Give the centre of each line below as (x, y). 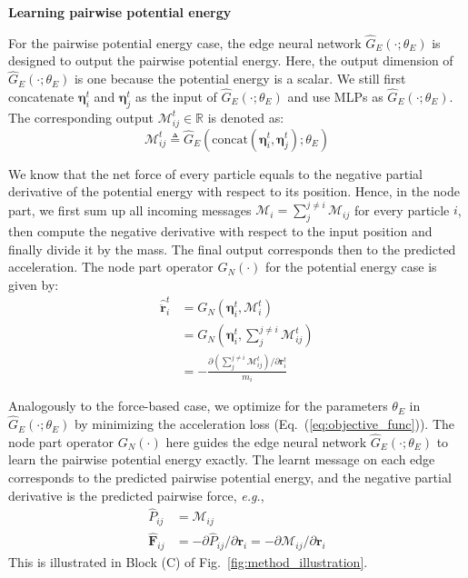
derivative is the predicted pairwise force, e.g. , (136, 495)
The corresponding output (81, 117)
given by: (34, 284)
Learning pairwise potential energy (120, 12)
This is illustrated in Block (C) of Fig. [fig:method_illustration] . (188, 561)
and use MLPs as (335, 97)
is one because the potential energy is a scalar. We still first (240, 79)
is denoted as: (246, 117)
